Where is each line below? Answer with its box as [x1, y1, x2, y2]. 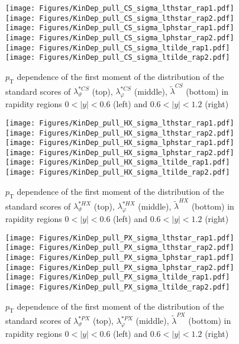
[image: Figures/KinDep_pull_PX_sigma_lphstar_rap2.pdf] [5, 263, 234, 272]
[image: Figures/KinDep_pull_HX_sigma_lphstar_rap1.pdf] [5, 139, 234, 147]
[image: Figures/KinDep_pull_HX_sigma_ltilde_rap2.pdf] [5, 168, 230, 177]
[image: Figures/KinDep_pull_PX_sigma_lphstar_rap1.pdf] [5, 253, 234, 262]
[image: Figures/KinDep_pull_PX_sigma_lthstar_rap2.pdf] [5, 243, 234, 252]
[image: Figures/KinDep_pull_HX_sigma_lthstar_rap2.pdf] [5, 128, 234, 137]
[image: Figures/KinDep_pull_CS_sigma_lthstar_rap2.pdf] [5, 14, 234, 22]
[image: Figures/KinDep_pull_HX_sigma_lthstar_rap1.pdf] [5, 118, 234, 127]
